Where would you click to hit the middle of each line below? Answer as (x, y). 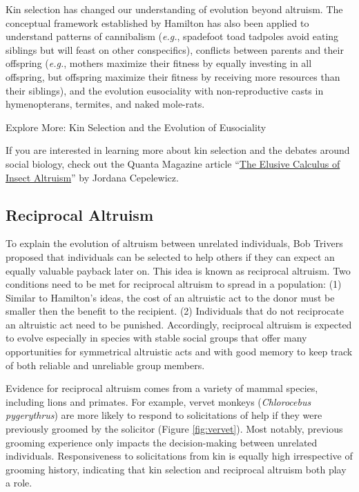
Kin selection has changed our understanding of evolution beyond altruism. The (174, 9)
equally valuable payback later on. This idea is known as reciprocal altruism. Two (178, 270)
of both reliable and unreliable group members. (105, 365)
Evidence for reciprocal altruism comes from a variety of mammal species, (162, 388)
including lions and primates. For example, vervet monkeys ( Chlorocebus (158, 401)
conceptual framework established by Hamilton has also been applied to (157, 22)
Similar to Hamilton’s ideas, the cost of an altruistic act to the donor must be (170, 297)
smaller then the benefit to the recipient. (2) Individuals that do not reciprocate (175, 311)
